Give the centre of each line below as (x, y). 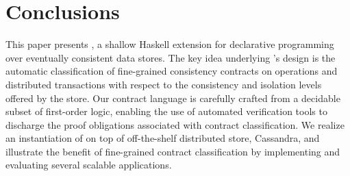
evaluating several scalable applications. (89, 165)
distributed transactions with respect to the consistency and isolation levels (164, 84)
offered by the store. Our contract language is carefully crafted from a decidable (173, 98)
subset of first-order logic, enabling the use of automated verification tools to (166, 111)
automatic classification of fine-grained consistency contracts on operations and (172, 71)
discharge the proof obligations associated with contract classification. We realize (175, 124)
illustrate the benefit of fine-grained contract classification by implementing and (173, 151)
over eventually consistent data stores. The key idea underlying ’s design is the (171, 57)
